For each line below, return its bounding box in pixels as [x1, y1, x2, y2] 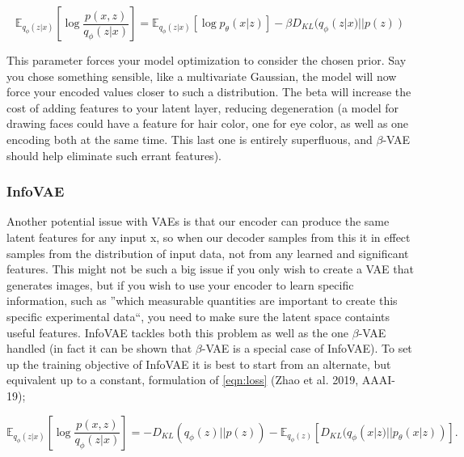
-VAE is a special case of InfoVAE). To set [201, 340, 412, 357]
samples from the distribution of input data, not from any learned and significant [6, 244, 409, 261]
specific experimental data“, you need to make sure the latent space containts [6, 307, 390, 324]
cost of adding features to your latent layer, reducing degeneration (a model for [6, 99, 399, 116]
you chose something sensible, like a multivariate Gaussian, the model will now [6, 67, 397, 84]
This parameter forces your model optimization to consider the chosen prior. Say [6, 52, 407, 68]
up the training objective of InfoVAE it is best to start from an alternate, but [6, 355, 391, 372]
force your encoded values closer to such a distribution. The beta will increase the [6, 83, 411, 100]
